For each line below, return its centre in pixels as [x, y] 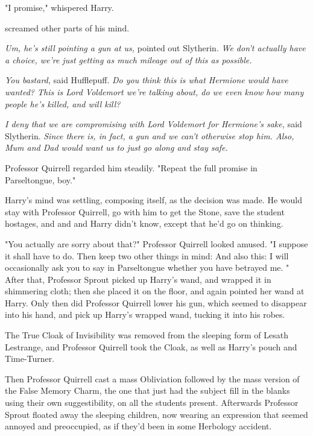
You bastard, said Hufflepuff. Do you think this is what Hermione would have [147, 80]
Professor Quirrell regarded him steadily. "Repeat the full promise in [131, 167]
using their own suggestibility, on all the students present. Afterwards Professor [152, 403]
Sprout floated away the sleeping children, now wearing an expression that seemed [156, 414]
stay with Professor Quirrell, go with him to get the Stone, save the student [145, 211]
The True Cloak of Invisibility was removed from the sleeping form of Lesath [147, 335]
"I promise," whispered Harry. [59, 7]
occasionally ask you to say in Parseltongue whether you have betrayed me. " [147, 267]
